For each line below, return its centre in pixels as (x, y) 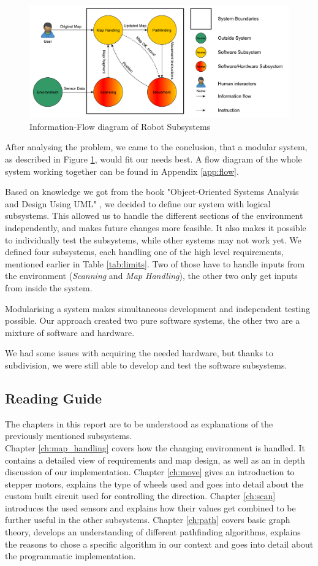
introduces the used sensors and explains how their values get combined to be (150, 507)
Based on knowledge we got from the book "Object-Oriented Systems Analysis (152, 192)
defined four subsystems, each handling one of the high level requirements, (144, 252)
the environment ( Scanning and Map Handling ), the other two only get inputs (151, 276)
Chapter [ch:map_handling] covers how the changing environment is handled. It (155, 447)
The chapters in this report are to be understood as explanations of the (139, 423)
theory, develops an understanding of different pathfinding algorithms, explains (153, 532)
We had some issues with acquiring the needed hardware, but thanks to (139, 353)
